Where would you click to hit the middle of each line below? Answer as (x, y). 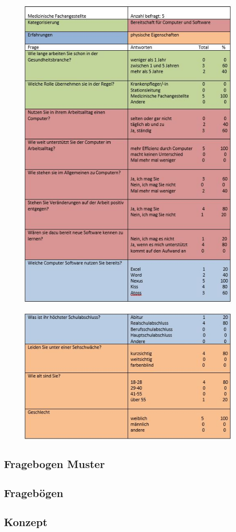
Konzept (26, 521)
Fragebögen (34, 492)
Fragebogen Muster (55, 464)
